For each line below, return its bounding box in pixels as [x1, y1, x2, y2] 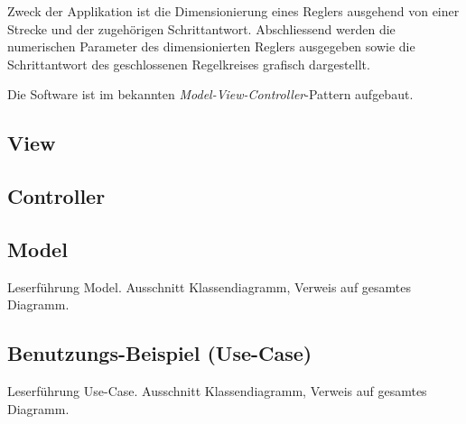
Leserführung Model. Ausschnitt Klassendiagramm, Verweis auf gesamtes [7, 277, 412, 296]
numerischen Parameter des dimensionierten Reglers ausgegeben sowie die [7, 37, 415, 56]
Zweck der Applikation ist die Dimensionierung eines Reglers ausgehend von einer [7, 2, 460, 20]
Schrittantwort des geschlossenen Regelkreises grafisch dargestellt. [7, 54, 370, 73]
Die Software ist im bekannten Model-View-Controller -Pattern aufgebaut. [7, 85, 414, 104]
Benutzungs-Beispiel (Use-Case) [7, 339, 312, 367]
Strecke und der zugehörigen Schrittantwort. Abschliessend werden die [7, 19, 396, 38]
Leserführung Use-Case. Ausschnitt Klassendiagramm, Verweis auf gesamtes [7, 382, 427, 401]
